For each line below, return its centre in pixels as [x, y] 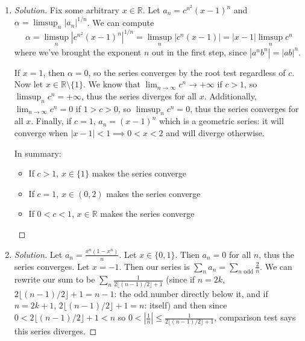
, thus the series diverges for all [139, 95]
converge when [41, 132]
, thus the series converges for [244, 108]
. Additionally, [230, 95]
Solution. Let [38, 254]
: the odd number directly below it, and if [191, 293]
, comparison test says [255, 317]
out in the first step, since [199, 52]
